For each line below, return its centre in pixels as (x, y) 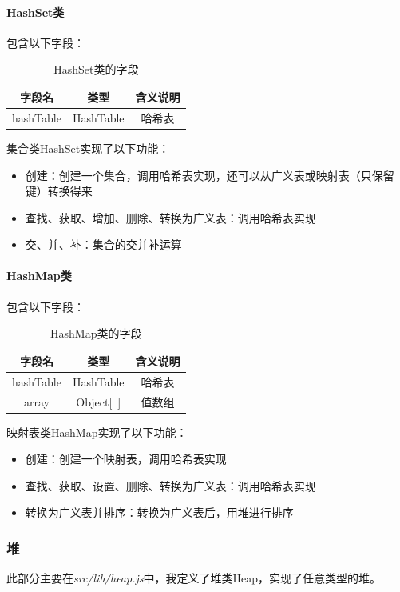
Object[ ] (99, 401)
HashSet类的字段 (96, 69)
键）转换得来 (59, 191)
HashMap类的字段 (96, 333)
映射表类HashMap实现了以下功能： (97, 432)
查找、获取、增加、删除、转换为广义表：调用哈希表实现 (170, 217)
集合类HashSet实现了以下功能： (88, 148)
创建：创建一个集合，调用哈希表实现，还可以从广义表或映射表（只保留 (210, 175)
